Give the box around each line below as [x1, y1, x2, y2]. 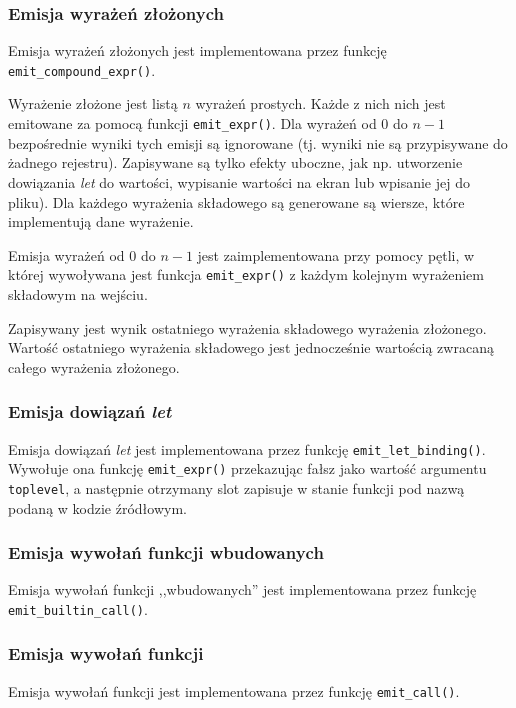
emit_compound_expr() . [8, 59, 156, 80]
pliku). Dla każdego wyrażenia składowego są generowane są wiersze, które [8, 191, 465, 212]
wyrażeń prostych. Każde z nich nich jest [195, 93, 446, 114]
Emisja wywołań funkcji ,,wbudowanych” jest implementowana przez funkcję [8, 579, 477, 600]
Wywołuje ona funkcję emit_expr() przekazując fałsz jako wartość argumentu [8, 458, 487, 479]
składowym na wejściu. [8, 283, 148, 304]
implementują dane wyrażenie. [8, 211, 194, 232]
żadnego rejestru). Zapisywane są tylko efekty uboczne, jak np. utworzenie [8, 152, 463, 173]
